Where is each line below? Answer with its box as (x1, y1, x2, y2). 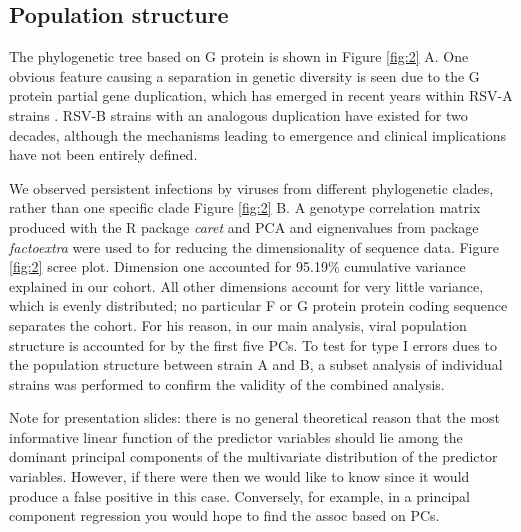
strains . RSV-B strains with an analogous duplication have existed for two (9, 104, 468, 125)
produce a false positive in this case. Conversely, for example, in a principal (9, 485, 470, 506)
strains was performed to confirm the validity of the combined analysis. (9, 373, 445, 394)
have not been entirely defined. (9, 144, 198, 165)
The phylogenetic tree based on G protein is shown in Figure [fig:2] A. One (9, 46, 469, 67)
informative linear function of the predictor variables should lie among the (9, 426, 463, 447)
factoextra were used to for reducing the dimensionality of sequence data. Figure (9, 236, 499, 257)
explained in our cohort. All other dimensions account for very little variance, (9, 275, 484, 296)
